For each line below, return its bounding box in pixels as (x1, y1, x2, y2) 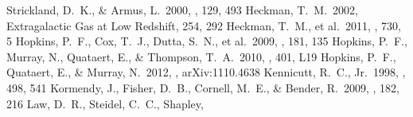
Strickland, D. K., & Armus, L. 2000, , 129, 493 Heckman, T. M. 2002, (6, 2, 358, 18)
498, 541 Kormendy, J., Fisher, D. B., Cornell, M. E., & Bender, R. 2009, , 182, (6, 79, 399, 96)
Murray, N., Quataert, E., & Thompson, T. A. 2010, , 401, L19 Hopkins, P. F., (6, 48, 396, 64)
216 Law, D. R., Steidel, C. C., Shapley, (6, 95, 204, 111)
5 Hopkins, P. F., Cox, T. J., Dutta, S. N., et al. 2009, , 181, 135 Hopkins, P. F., (6, 33, 407, 49)
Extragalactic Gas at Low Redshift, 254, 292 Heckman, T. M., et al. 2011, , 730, (6, 17, 401, 33)
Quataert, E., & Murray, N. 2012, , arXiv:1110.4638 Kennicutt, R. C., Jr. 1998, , (6, 64, 406, 80)
